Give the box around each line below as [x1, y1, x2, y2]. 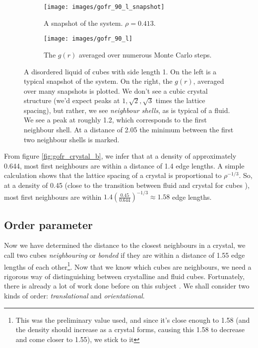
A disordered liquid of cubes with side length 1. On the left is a [24, 66, 217, 76]
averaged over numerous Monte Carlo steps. [78, 49, 212, 59]
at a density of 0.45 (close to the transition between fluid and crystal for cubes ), [4, 180, 250, 190]
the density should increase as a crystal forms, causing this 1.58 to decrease [15, 324, 245, 335]
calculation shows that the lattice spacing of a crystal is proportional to [4, 170, 222, 180]
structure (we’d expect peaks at [24, 95, 120, 106]
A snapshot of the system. [44, 17, 123, 28]
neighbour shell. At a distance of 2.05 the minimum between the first [24, 124, 234, 135]
